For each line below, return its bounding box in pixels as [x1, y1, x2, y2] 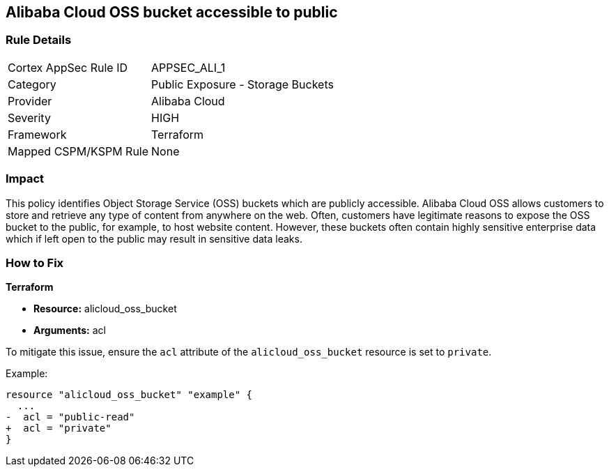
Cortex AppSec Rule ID [8, 60, 128, 75]
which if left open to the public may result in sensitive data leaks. [6, 232, 302, 245]
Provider [8, 93, 52, 108]
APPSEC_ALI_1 [151, 60, 226, 75]
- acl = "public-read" [6, 411, 135, 423]
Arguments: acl [33, 324, 106, 337]
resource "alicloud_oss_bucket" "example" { [6, 389, 253, 401]
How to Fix [6, 255, 64, 270]
